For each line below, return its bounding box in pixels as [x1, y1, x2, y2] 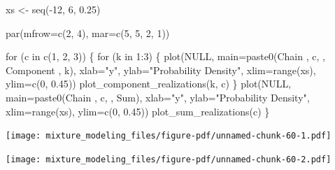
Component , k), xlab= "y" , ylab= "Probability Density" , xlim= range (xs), [6, 62, 316, 77]
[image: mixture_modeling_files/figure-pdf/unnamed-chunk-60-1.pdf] [6, 131, 332, 141]
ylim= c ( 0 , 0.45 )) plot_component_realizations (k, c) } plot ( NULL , [6, 76, 292, 91]
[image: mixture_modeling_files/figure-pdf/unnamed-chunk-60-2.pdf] [6, 154, 332, 164]
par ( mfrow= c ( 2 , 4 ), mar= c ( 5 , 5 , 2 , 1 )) [6, 25, 170, 40]
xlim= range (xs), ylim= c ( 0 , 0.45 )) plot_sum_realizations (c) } [6, 104, 270, 118]
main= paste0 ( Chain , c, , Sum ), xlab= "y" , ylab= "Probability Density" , [6, 90, 310, 104]
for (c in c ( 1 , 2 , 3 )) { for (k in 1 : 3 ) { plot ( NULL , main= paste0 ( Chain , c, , [6, 49, 325, 64]
